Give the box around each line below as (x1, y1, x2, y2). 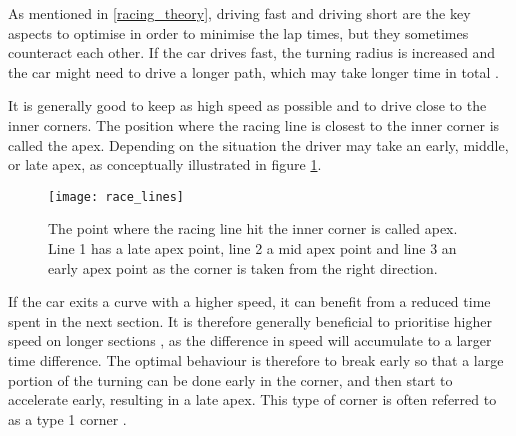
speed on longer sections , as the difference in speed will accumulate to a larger (8, 330, 492, 351)
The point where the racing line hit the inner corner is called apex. (48, 218, 458, 239)
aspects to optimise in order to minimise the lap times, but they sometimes (8, 22, 469, 43)
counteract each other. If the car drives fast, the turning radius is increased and (8, 42, 496, 63)
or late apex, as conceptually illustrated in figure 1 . (8, 154, 322, 175)
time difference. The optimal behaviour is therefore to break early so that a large (8, 349, 504, 370)
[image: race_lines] (48, 189, 185, 204)
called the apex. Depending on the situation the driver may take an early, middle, (8, 134, 509, 155)
